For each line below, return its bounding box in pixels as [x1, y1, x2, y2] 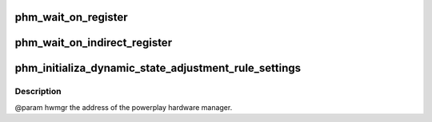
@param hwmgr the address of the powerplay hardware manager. [14, 102, 233, 112]
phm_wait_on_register [14, 10, 128, 24]
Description [14, 86, 62, 97]
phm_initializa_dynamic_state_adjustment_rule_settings [14, 61, 302, 75]
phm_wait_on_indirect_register [14, 36, 172, 49]
